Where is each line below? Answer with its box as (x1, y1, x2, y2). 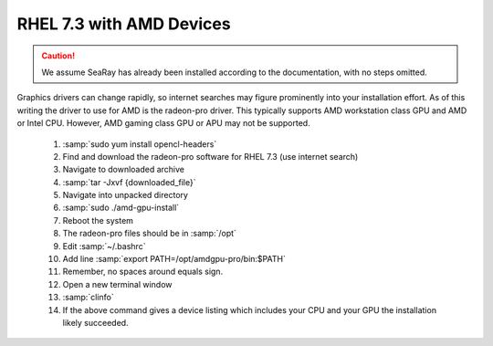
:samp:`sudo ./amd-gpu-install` (62, 202, 180, 214)
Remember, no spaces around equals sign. (62, 266, 224, 278)
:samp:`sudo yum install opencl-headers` (62, 138, 217, 150)
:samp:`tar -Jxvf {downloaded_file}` (62, 176, 196, 187)
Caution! (41, 50, 76, 61)
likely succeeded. (62, 317, 129, 328)
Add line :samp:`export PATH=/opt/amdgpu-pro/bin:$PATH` (62, 254, 287, 265)
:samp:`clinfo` (62, 292, 114, 303)
